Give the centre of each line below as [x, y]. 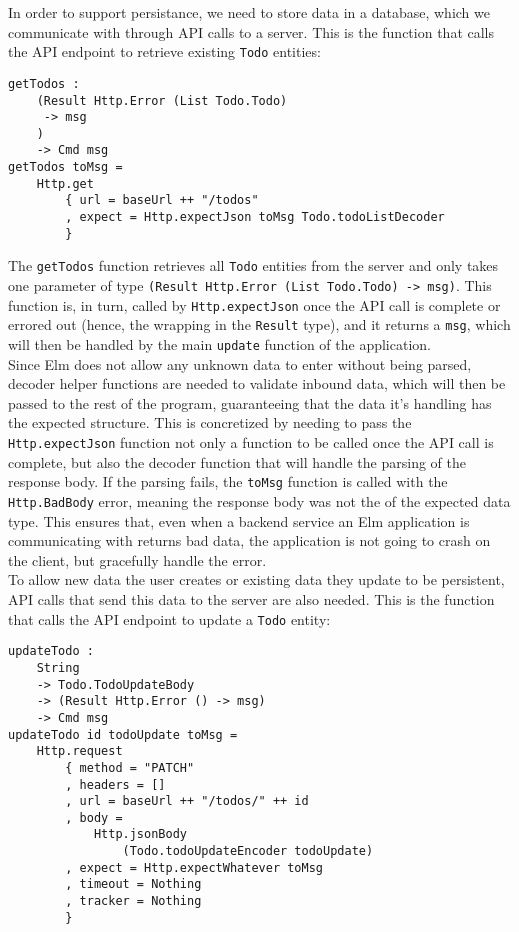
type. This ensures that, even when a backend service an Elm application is [239, 520]
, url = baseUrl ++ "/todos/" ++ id [187, 801]
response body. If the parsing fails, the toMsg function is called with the [228, 481]
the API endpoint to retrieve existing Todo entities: [164, 51]
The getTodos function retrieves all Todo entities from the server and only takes [253, 265]
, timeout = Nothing [133, 884]
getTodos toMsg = [65, 167]
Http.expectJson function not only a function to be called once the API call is [251, 442]
